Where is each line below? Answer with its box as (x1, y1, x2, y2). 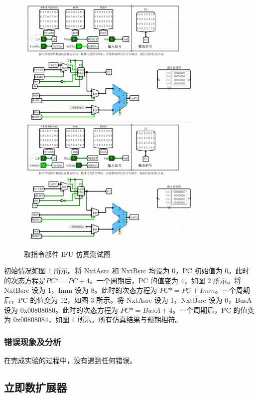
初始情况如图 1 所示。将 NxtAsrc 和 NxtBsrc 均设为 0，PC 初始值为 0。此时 (4, 265, 250, 276)
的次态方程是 (4, 275, 46, 285)
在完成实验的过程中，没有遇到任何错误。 (4, 355, 136, 365)
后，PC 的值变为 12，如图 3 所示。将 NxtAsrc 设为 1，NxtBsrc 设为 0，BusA (4, 294, 252, 305)
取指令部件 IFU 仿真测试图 (24, 248, 111, 259)
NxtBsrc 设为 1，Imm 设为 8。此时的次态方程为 (4, 285, 157, 295)
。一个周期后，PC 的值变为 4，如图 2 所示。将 (89, 275, 242, 285)
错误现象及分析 (4, 335, 61, 348)
